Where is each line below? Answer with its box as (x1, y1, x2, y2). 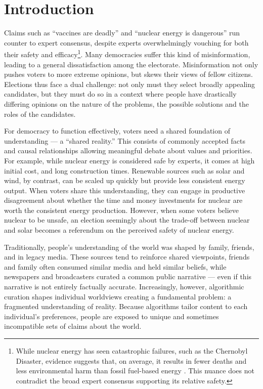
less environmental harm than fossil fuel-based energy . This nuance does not (16, 365, 254, 376)
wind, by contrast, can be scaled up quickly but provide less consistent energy (4, 175, 245, 186)
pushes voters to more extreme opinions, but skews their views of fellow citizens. (4, 69, 253, 79)
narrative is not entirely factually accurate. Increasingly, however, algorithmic (4, 281, 244, 292)
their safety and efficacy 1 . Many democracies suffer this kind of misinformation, (4, 48, 250, 59)
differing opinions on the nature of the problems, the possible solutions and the (4, 98, 249, 109)
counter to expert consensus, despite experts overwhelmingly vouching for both (4, 37, 249, 48)
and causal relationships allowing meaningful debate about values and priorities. (4, 145, 252, 156)
